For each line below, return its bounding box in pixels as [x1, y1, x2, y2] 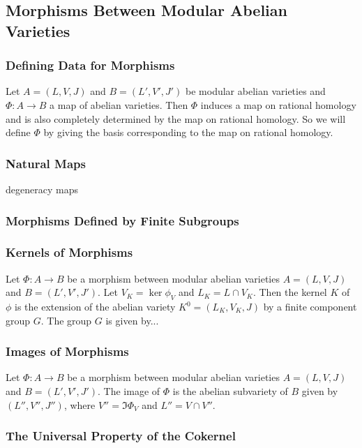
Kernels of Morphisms [6, 244, 133, 261]
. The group [40, 313, 92, 327]
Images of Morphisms [6, 343, 129, 360]
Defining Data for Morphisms [6, 57, 175, 74]
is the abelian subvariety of [172, 384, 288, 398]
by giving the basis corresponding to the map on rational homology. [43, 125, 333, 140]
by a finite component [263, 299, 357, 314]
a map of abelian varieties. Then [50, 97, 188, 112]
